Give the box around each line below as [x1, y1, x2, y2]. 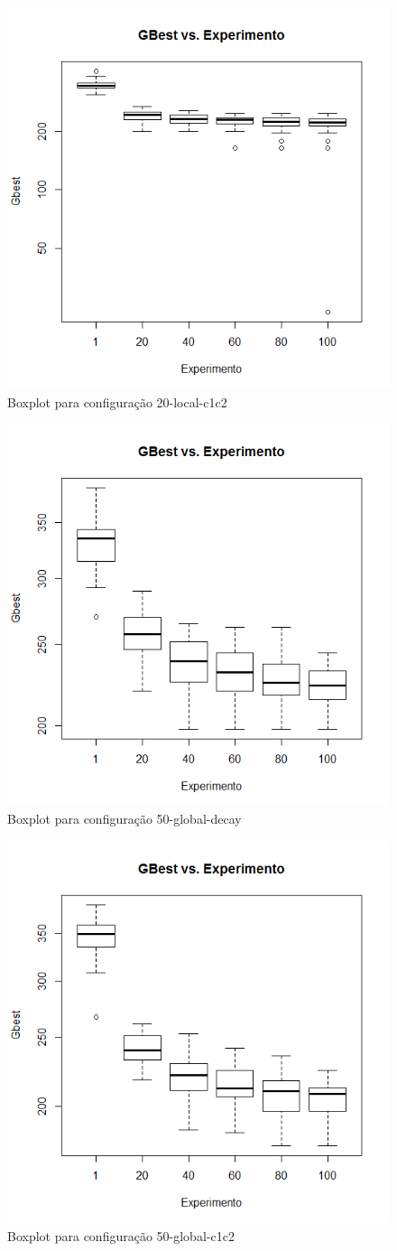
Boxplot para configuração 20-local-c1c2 [7, 392, 227, 411]
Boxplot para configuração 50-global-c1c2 [7, 1226, 235, 1245]
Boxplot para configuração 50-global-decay [7, 809, 242, 828]
